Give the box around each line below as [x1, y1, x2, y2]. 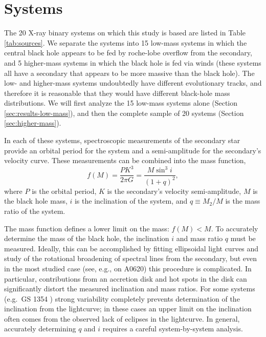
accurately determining [4, 323, 76, 334]
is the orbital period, [32, 185, 97, 196]
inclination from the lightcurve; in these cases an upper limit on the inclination [4, 303, 252, 314]
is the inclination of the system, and [74, 195, 188, 206]
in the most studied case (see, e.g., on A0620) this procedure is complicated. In [4, 263, 252, 273]
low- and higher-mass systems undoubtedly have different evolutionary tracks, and [4, 77, 262, 88]
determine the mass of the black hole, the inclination [4, 233, 169, 244]
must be [230, 233, 256, 244]
